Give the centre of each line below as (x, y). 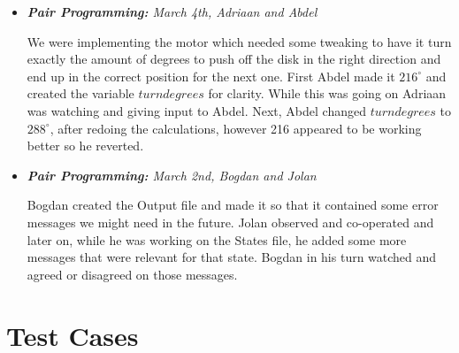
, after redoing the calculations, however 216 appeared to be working (236, 128)
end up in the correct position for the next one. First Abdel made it (211, 76)
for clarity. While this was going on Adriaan (327, 93)
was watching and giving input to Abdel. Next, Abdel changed (196, 110)
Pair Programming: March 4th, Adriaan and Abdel (172, 12)
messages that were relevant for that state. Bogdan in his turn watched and (232, 257)
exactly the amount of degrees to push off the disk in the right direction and (234, 59)
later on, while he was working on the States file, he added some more (217, 239)
